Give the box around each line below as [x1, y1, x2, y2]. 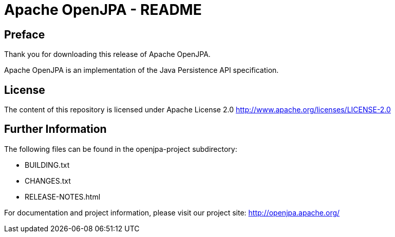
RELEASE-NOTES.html [25, 192, 101, 201]
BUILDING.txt [25, 160, 70, 169]
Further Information [4, 123, 107, 136]
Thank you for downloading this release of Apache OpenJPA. [4, 50, 211, 59]
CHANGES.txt [25, 176, 71, 185]
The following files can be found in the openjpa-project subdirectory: [4, 144, 237, 153]
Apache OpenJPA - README [4, 1, 202, 18]
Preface [4, 28, 45, 41]
